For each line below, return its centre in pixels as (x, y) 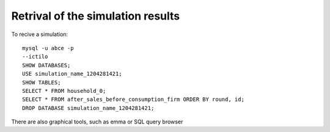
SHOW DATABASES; (46, 65)
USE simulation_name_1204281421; (72, 74)
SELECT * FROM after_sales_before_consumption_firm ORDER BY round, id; (133, 100)
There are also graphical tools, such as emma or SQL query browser (97, 122)
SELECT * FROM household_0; (64, 91)
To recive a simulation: (40, 34)
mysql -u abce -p (48, 48)
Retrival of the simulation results (96, 16)
